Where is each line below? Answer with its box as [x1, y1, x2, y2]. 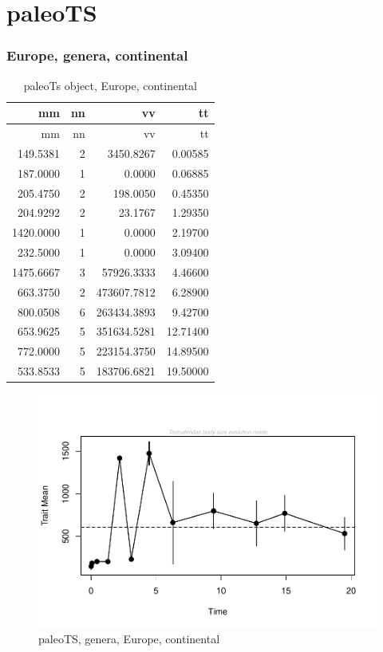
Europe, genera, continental [6, 45, 188, 65]
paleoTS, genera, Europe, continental [38, 630, 220, 647]
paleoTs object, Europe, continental [23, 77, 197, 93]
